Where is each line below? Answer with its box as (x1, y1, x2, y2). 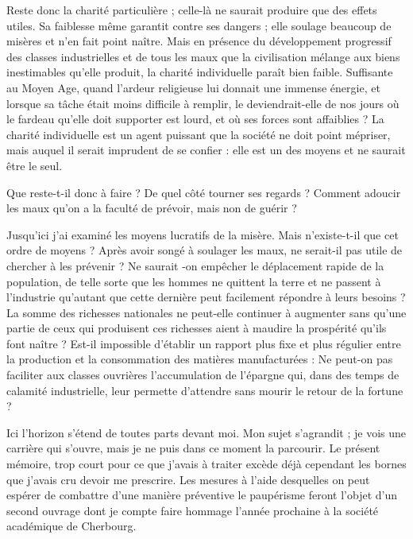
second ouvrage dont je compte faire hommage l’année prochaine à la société (6, 502, 379, 518)
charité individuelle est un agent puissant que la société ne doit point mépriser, (6, 126, 391, 142)
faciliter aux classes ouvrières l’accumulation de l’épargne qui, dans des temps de (6, 366, 399, 383)
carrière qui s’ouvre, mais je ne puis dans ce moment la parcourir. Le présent (6, 440, 380, 456)
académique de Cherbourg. (6, 518, 137, 534)
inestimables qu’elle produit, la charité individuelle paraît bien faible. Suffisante (6, 64, 393, 80)
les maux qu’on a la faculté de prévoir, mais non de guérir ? (6, 200, 297, 216)
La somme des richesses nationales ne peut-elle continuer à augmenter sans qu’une (6, 304, 407, 320)
